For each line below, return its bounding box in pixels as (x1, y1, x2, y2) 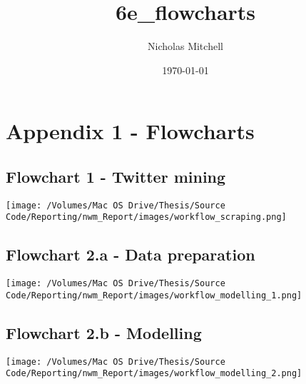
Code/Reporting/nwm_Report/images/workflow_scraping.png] (6, 212, 287, 223)
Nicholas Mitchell (148, 39, 223, 54)
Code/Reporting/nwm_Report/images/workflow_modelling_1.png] (6, 290, 302, 300)
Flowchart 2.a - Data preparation (6, 243, 255, 266)
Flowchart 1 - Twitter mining (6, 165, 226, 187)
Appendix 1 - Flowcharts (6, 116, 255, 146)
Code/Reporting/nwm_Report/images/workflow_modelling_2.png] (6, 368, 302, 379)
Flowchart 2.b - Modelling (6, 321, 202, 343)
